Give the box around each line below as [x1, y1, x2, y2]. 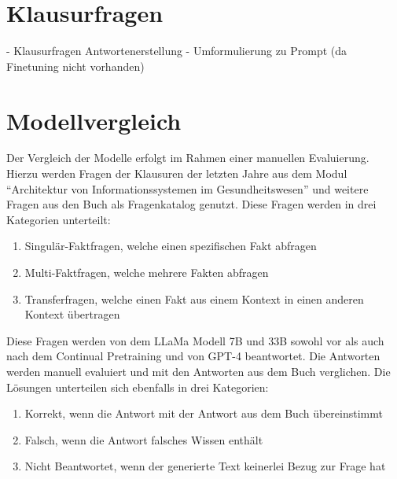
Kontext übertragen [24, 306, 120, 322]
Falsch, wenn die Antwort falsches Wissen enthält [24, 431, 263, 448]
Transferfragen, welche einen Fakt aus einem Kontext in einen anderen [24, 290, 364, 307]
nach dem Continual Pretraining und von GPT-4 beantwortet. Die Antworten [6, 348, 380, 364]
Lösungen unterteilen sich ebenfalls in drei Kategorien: [6, 378, 269, 395]
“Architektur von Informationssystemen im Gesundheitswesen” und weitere [6, 180, 369, 197]
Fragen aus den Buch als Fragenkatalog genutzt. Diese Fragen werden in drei [6, 196, 377, 212]
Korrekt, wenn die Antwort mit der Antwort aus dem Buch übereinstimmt [24, 405, 383, 422]
